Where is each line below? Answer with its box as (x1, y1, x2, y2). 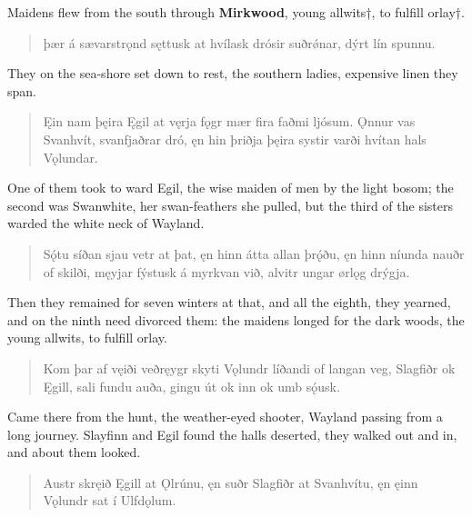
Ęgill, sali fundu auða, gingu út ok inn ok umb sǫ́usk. (43, 376, 340, 395)
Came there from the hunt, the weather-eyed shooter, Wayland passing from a (7, 407, 443, 426)
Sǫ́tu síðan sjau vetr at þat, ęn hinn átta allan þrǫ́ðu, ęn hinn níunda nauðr (43, 244, 465, 263)
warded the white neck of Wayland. (7, 214, 205, 233)
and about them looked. (7, 442, 141, 462)
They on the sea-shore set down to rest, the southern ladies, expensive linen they (7, 64, 458, 83)
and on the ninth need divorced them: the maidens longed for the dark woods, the (7, 310, 465, 329)
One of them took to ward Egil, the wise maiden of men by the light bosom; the (7, 178, 454, 197)
